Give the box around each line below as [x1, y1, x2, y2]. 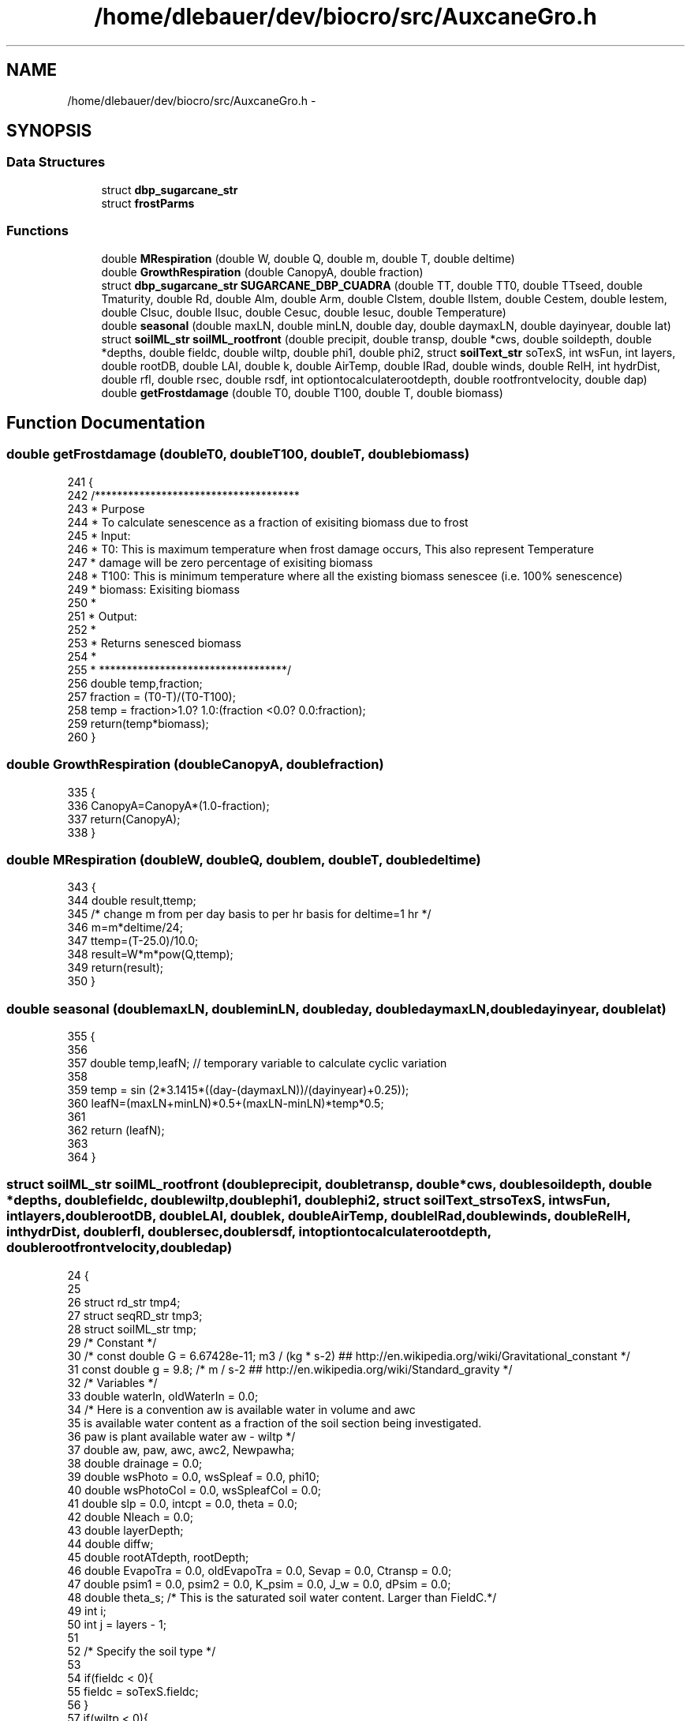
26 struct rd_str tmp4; [67, 1295, 181, 1309]
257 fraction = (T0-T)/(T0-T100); [67, 689, 236, 703]
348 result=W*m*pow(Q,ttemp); [67, 947, 233, 962]
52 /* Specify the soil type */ [67, 1644, 216, 1658]
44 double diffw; [67, 1536, 154, 1550]
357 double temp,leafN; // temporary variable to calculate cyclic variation [67, 1056, 447, 1070]
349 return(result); [67, 961, 164, 975]
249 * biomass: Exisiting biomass [67, 582, 240, 596]
